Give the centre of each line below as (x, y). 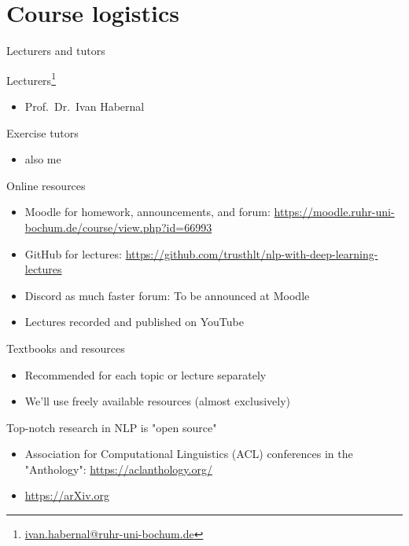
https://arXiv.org (67, 495)
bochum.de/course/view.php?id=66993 (118, 227)
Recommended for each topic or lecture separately (146, 374)
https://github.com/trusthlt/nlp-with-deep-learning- (252, 253)
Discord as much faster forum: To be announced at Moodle (167, 295)
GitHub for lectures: (73, 253)
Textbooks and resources (66, 348)
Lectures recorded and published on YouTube (134, 322)
